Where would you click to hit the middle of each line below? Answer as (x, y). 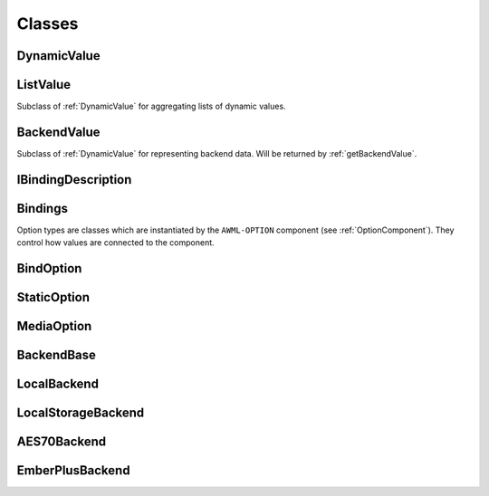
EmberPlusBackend (73, 471)
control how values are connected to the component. (115, 243)
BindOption (49, 268)
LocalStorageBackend (81, 413)
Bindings (42, 208)
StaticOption (53, 297)
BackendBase (57, 355)
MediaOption (54, 326)
